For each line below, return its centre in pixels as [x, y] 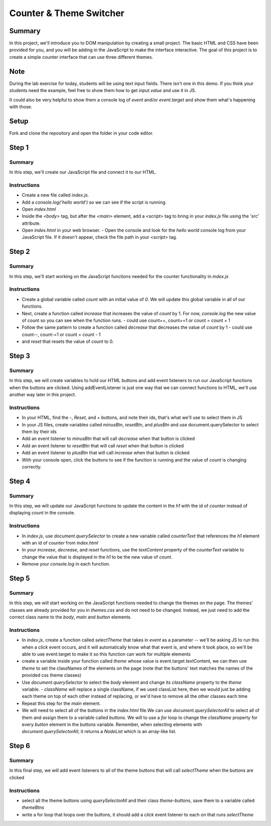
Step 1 [19, 148]
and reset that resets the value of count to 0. [68, 341]
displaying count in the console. [42, 513]
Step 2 [20, 252]
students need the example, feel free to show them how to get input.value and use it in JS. [103, 90]
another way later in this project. [43, 395]
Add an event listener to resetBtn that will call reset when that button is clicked [103, 445]
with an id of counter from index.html [60, 543]
